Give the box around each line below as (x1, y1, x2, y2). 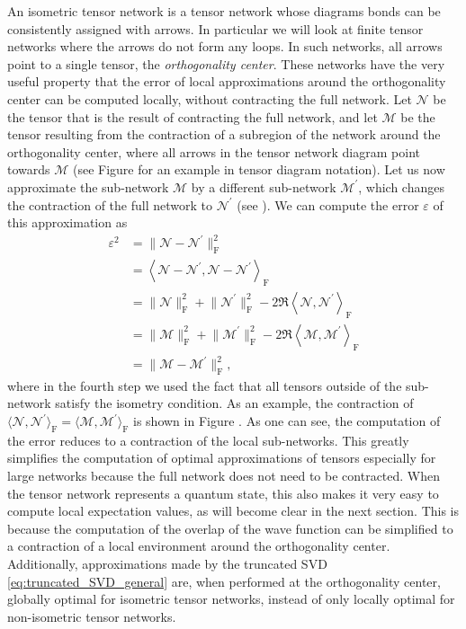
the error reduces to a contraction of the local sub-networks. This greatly (7, 430, 409, 449)
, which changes (358, 177, 444, 196)
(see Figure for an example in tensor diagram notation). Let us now (72, 160, 445, 179)
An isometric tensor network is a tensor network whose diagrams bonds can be (7, 2, 441, 20)
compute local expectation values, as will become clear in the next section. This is (7, 501, 460, 520)
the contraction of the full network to (7, 195, 212, 214)
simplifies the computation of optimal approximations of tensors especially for (7, 448, 436, 467)
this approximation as (7, 213, 128, 232)
